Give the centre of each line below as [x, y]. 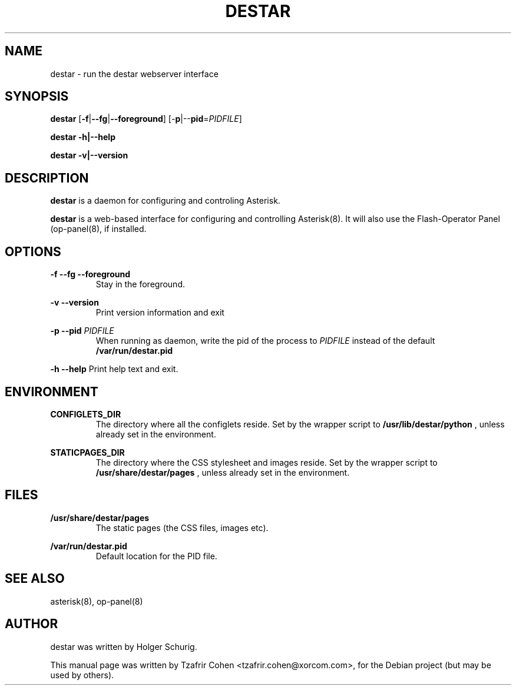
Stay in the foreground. [140, 284]
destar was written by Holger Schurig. [124, 646]
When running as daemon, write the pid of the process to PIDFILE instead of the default [265, 341]
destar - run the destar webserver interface [134, 74]
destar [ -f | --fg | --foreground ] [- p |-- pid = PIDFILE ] [146, 119]
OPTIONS [33, 251]
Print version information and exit [160, 313]
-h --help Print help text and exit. [114, 369]
